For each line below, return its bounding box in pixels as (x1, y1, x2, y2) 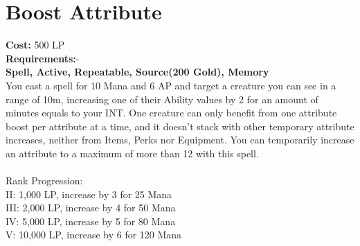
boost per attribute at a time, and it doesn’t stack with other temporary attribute (6, 118, 354, 133)
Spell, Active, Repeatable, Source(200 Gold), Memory (6, 64, 269, 79)
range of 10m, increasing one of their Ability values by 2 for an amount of (6, 91, 318, 106)
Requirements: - (6, 51, 80, 65)
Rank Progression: (6, 173, 83, 188)
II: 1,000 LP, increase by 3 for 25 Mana (6, 186, 172, 201)
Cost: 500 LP (6, 37, 65, 52)
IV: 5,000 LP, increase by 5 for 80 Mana (6, 213, 176, 228)
